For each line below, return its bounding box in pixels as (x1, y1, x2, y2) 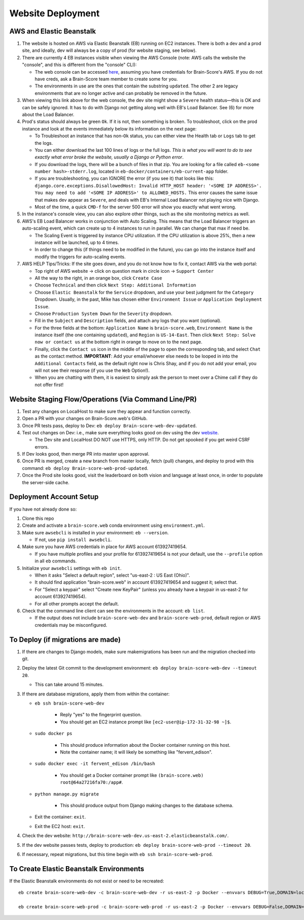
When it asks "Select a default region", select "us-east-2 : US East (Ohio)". (34, 572, 190, 579)
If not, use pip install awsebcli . (34, 536, 112, 543)
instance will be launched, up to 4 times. (34, 239, 119, 245)
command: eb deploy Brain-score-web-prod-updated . (22, 465, 148, 471)
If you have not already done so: (9, 506, 77, 512)
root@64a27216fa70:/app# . (60, 779, 123, 785)
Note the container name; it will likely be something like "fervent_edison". (60, 749, 213, 755)
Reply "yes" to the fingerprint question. (60, 712, 142, 718)
